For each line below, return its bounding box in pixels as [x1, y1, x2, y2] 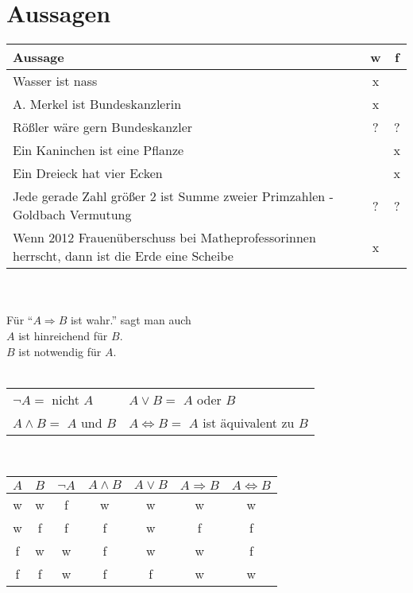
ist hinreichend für [18, 327, 108, 343]
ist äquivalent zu [203, 413, 295, 432]
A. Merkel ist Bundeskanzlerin [13, 95, 182, 114]
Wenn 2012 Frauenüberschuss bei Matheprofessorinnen [13, 228, 316, 247]
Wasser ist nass [13, 72, 98, 91]
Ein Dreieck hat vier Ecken [13, 164, 163, 183]
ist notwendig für [18, 343, 102, 359]
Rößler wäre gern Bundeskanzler [13, 118, 193, 137]
